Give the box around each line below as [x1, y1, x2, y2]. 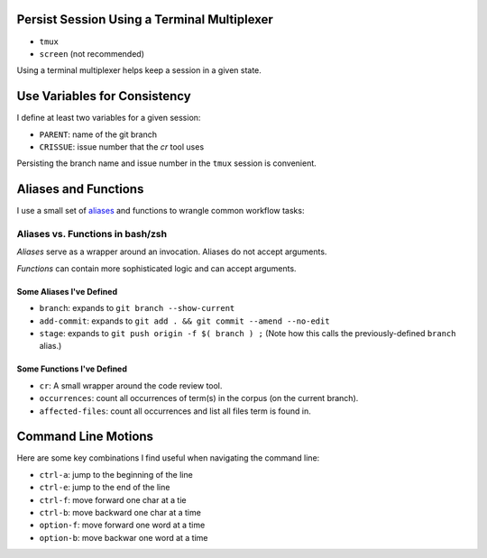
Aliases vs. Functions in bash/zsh [16, 228, 167, 241]
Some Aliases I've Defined [16, 286, 117, 297]
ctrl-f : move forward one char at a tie [39, 494, 187, 505]
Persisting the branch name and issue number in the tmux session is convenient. [16, 158, 317, 169]
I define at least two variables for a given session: [16, 113, 201, 123]
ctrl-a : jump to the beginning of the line [39, 469, 193, 480]
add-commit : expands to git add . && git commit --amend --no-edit [39, 316, 330, 326]
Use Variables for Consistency [16, 88, 191, 104]
